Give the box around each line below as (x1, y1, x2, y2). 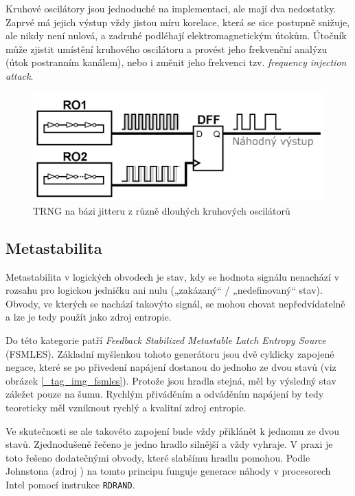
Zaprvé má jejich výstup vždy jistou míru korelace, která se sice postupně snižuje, (5, 14, 350, 29)
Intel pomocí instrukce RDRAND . (5, 477, 135, 492)
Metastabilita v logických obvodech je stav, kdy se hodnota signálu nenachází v (5, 269, 340, 283)
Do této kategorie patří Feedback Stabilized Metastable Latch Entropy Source (5, 333, 326, 347)
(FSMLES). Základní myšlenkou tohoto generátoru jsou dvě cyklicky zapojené (5, 346, 334, 360)
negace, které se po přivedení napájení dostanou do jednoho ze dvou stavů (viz (5, 360, 336, 374)
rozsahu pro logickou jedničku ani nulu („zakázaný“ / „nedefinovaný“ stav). (5, 283, 323, 297)
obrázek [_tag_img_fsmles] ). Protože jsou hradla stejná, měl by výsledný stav (5, 373, 336, 387)
